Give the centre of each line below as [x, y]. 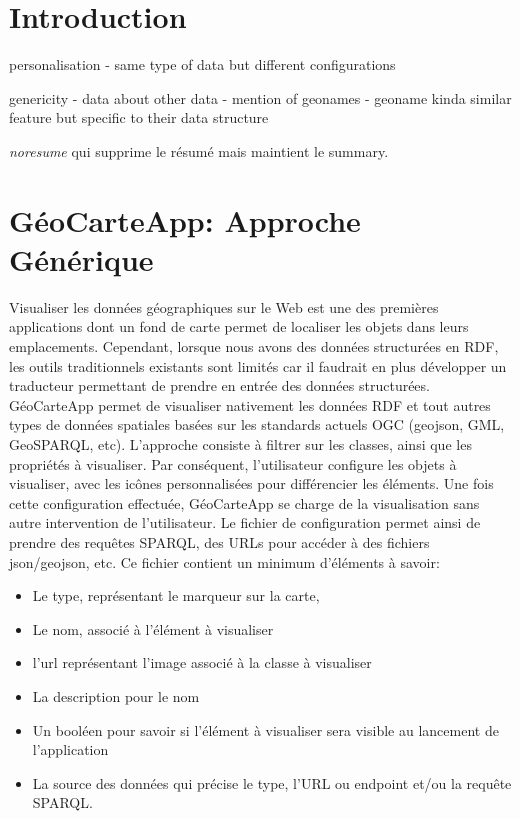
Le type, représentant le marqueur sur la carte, [176, 595]
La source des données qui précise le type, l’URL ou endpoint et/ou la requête [272, 782]
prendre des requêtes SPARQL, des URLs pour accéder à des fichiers [219, 541]
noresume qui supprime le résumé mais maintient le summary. [199, 150]
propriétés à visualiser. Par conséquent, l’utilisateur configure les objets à [233, 463]
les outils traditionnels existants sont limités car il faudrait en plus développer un [258, 365]
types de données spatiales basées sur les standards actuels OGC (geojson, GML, [257, 424]
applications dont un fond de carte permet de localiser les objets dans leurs [239, 326]
